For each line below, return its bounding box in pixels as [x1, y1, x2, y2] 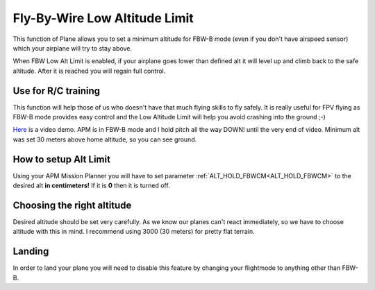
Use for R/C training [12, 85, 101, 96]
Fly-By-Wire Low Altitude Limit [12, 10, 194, 26]
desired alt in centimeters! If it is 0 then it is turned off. [12, 181, 170, 190]
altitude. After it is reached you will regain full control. [12, 67, 166, 75]
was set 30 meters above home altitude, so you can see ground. [12, 135, 197, 144]
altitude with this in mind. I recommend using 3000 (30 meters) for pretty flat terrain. [12, 228, 255, 236]
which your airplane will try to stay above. [12, 44, 132, 52]
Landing [12, 246, 49, 257]
